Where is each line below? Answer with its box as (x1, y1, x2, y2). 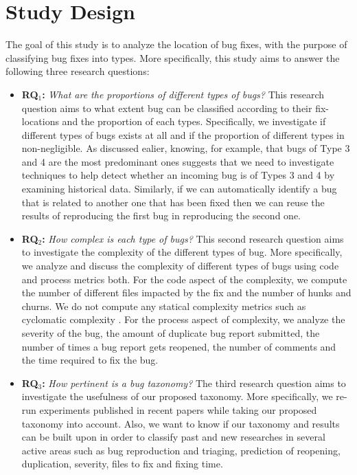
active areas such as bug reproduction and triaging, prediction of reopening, (21, 443, 341, 457)
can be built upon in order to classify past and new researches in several (21, 430, 325, 444)
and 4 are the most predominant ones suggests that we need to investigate (21, 154, 334, 168)
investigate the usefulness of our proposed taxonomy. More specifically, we (21, 389, 333, 404)
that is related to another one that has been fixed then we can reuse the (21, 195, 325, 209)
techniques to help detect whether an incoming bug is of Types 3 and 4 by (21, 168, 335, 182)
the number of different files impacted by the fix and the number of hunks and (21, 285, 352, 300)
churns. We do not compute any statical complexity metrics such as (21, 298, 306, 313)
